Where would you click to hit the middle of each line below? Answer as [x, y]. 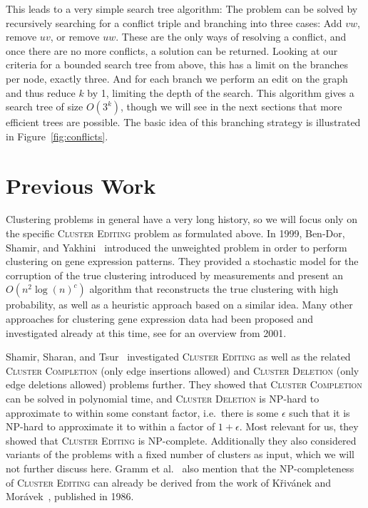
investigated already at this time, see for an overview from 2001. [146, 332]
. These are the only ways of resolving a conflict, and [231, 37]
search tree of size [45, 107]
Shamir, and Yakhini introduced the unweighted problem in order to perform [177, 247]
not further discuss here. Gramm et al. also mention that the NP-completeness [180, 468]
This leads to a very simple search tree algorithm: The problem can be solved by [182, 9]
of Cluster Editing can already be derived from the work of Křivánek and [169, 482]
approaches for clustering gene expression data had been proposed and [160, 319]
